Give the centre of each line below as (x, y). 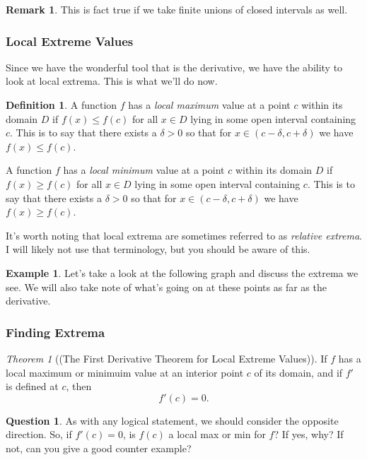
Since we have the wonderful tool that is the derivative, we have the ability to (174, 67)
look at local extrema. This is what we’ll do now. (112, 81)
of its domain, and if (298, 372)
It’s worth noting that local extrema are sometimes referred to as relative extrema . (184, 235)
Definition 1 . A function (62, 105)
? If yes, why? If (309, 434)
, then (79, 386)
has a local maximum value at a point (209, 105)
